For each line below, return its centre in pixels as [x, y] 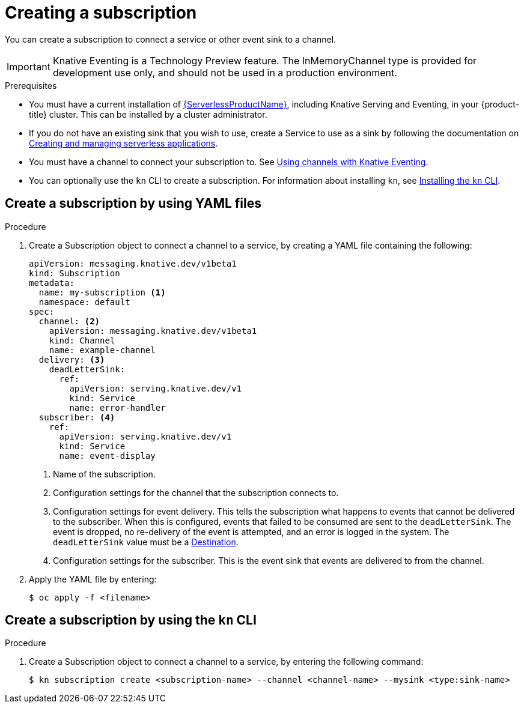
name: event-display [107, 455]
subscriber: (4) [77, 417]
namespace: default [84, 302]
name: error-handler [117, 407]
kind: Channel [82, 340]
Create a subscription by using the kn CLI [131, 620]
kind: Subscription [75, 273]
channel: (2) [69, 321]
